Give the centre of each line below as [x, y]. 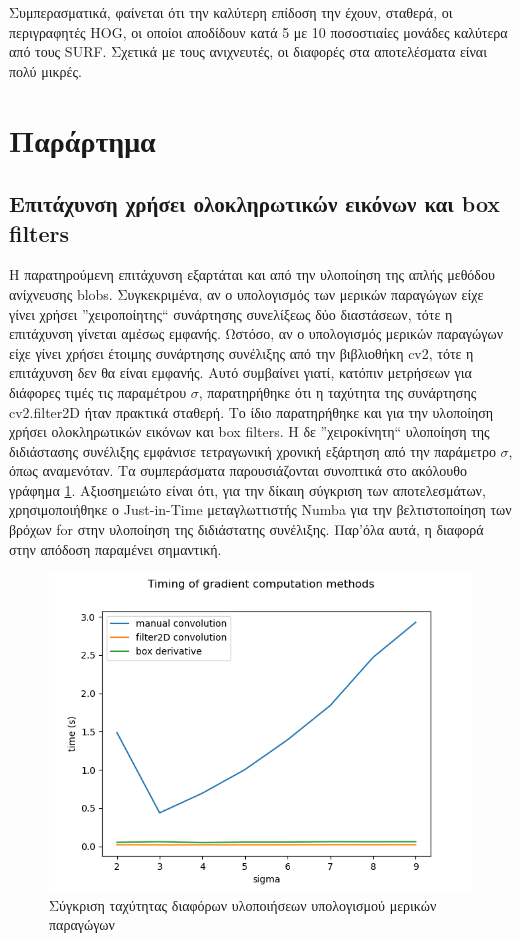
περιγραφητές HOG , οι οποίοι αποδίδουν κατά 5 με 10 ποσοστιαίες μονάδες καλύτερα [258, 31]
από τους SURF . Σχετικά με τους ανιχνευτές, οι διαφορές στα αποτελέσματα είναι [248, 51]
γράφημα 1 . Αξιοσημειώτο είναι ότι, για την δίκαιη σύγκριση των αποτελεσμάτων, [247, 489]
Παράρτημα [82, 139]
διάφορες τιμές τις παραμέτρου [98, 391]
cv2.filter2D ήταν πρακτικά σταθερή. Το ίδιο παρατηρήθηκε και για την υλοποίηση [251, 411]
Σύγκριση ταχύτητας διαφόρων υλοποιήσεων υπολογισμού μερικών [243, 904]
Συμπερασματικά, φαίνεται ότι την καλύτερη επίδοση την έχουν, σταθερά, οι [231, 12]
